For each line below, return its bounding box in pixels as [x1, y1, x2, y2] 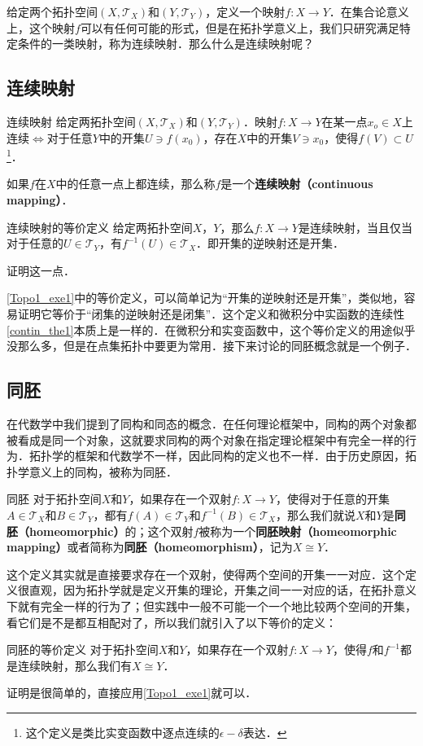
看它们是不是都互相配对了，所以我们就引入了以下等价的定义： [7, 613, 337, 630]
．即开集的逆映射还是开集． [196, 235, 345, 252]
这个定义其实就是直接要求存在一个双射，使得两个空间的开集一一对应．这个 [7, 565, 405, 582]
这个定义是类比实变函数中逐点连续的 [25, 723, 220, 740]
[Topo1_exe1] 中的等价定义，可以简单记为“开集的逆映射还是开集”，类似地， [7, 289, 404, 306]
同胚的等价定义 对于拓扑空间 [7, 641, 159, 658]
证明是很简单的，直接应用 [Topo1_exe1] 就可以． [7, 684, 257, 701]
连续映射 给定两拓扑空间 [7, 112, 136, 129]
